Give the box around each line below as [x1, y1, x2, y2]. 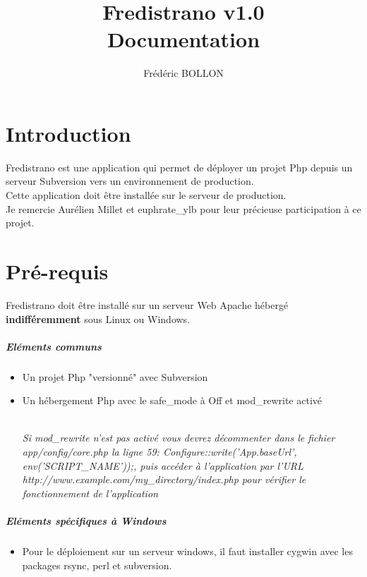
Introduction [6, 119, 131, 147]
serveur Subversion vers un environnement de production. [6, 174, 254, 188]
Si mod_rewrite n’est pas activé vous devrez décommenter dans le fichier [22, 430, 335, 445]
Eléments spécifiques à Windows [6, 514, 167, 528]
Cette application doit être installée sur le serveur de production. [6, 188, 287, 202]
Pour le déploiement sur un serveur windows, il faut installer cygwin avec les [22, 544, 353, 558]
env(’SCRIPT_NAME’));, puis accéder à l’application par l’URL [22, 458, 303, 473]
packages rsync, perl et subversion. [22, 557, 172, 572]
